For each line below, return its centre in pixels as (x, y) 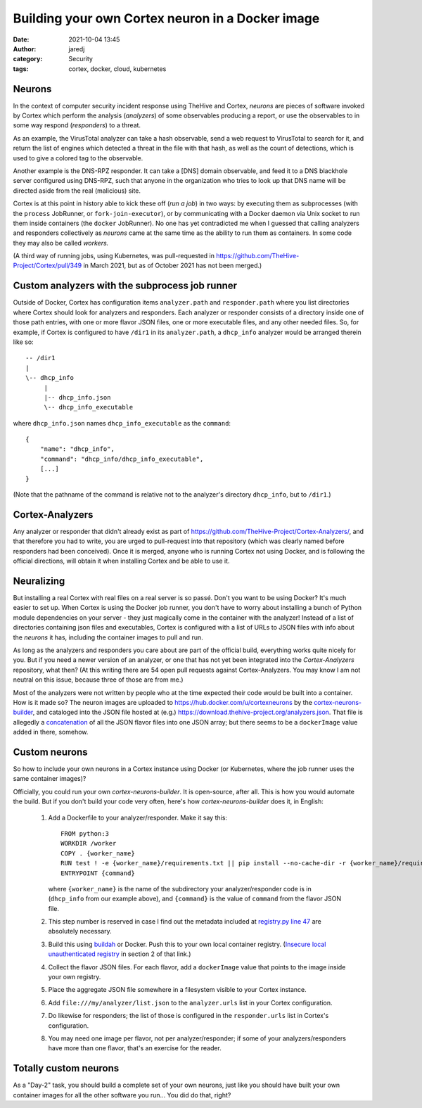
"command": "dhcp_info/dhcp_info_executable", (122, 459)
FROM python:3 (85, 833)
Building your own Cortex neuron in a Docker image (166, 18)
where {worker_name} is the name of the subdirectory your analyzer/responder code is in (180, 889)
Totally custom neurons (66, 1068)
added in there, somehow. (51, 732)
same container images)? (50, 779)
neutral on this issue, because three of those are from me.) (98, 680)
